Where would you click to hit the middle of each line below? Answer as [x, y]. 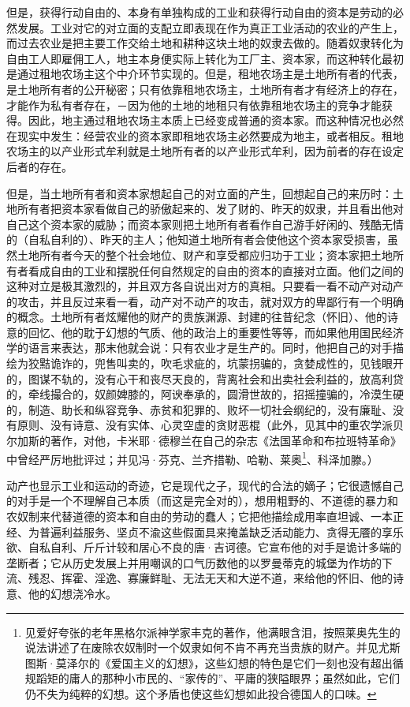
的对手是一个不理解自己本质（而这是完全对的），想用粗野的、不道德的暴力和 [202, 501]
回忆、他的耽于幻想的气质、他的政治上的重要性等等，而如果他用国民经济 [216, 332]
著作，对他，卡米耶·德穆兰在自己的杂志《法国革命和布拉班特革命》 [225, 441]
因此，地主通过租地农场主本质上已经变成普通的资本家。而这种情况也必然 [216, 120]
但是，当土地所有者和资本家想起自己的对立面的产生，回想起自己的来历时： [199, 193]
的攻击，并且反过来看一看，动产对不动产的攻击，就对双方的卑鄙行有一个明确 [205, 301]
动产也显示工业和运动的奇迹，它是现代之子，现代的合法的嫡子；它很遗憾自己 [205, 485]
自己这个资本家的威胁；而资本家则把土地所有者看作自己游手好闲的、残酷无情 [205, 224]
